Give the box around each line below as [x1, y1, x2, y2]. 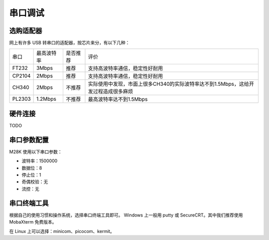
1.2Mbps [36, 95, 57, 102]
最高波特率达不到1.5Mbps [88, 96, 148, 103]
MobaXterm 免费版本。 [9, 219, 57, 225]
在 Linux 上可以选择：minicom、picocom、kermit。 [9, 228, 115, 234]
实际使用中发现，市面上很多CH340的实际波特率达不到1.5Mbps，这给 [88, 80, 249, 87]
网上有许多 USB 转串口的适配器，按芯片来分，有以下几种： [9, 40, 130, 46]
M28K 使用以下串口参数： [9, 149, 62, 155]
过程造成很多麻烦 [93, 88, 133, 95]
